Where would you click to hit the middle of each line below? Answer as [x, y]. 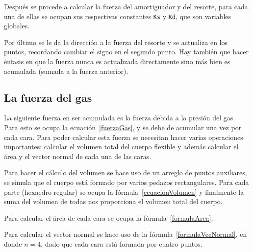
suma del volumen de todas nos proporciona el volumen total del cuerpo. [113, 201]
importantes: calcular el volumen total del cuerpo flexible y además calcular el [121, 147]
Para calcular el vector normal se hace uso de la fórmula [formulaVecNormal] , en [126, 234]
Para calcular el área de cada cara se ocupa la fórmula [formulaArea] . [109, 218]
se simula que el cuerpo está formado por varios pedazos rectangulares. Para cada [126, 182]
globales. [17, 26]
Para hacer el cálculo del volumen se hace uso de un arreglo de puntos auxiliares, [126, 172]
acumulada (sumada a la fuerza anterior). [66, 71]
